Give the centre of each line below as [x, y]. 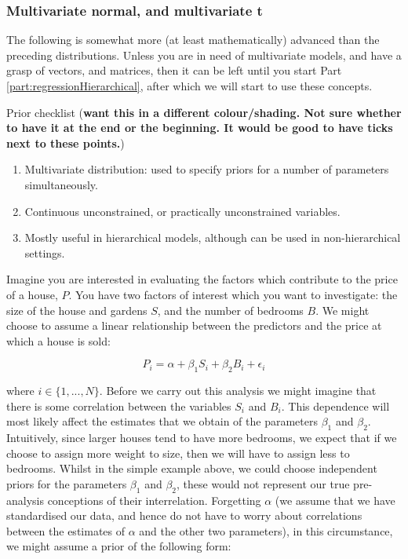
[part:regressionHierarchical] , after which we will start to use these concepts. [189, 86]
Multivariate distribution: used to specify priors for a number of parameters [207, 169]
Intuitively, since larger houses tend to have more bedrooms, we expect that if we [202, 438]
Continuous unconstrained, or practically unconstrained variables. [182, 211]
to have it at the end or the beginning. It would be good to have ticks [200, 128]
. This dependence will [335, 406]
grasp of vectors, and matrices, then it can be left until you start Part [174, 70]
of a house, [32, 294]
